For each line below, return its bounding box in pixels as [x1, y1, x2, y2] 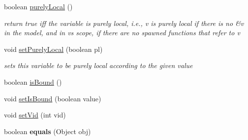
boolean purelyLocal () [4, 1, 73, 11]
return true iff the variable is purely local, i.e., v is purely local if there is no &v [4, 18, 244, 28]
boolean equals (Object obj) [4, 126, 91, 136]
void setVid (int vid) [4, 110, 66, 120]
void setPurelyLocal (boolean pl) [4, 44, 103, 54]
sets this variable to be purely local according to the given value [4, 60, 193, 70]
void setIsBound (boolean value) [4, 93, 101, 103]
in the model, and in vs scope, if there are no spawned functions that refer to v [4, 27, 240, 38]
